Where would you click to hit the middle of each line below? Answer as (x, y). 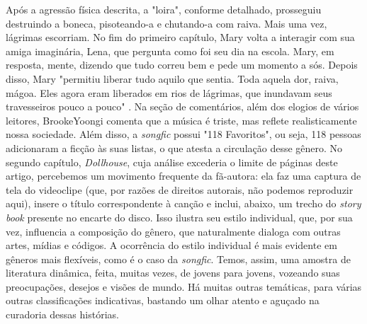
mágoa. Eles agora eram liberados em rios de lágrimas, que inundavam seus (169, 92)
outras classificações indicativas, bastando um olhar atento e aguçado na (163, 300)
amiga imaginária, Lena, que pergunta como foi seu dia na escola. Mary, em (170, 51)
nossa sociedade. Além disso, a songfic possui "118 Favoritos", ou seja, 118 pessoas (183, 134)
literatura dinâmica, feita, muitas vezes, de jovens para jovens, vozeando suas (173, 273)
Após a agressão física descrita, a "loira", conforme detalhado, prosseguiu (164, 9)
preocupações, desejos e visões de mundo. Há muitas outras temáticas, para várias (184, 286)
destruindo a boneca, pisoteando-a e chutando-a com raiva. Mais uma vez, (166, 23)
